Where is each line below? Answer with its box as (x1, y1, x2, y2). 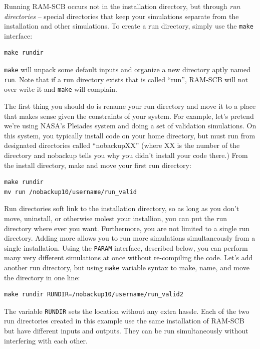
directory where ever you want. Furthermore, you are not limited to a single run (4, 223, 250, 233)
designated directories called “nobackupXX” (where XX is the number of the (4, 140, 240, 150)
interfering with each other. (4, 335, 88, 345)
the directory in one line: (4, 272, 80, 282)
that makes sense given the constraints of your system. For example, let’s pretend (4, 110, 254, 121)
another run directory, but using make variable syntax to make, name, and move (4, 262, 249, 272)
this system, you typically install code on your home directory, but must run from (4, 130, 255, 140)
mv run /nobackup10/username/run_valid (4, 188, 137, 196)
